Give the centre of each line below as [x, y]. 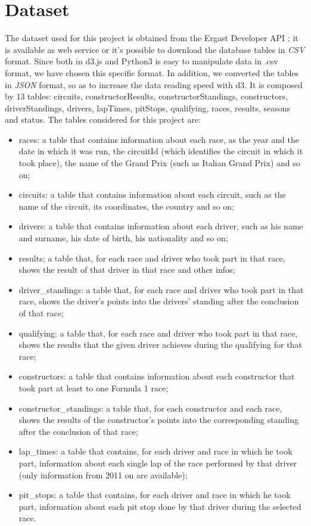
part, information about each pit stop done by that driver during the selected [160, 506]
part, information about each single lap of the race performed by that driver [158, 463]
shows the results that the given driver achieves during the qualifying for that [160, 345]
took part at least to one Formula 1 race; [94, 388]
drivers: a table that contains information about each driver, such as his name [161, 226]
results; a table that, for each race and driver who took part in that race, [152, 258]
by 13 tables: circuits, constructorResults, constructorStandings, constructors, [146, 96]
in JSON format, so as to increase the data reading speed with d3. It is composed [154, 84]
